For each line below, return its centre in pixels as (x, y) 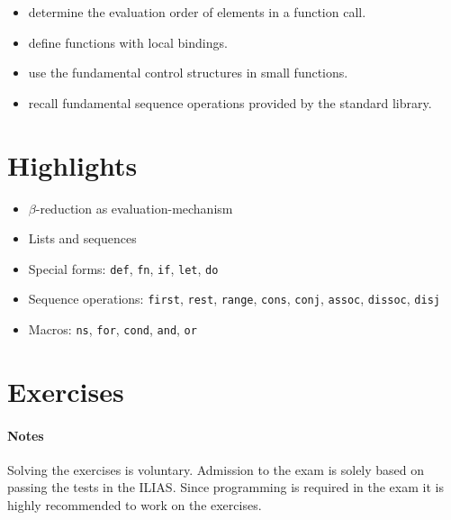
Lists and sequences (82, 238)
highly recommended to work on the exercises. (135, 505)
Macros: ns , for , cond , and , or (113, 329)
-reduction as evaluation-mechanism (134, 208)
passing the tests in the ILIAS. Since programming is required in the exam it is (225, 487)
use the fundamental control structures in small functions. (188, 73)
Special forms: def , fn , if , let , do (123, 268)
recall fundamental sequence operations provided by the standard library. (230, 102)
